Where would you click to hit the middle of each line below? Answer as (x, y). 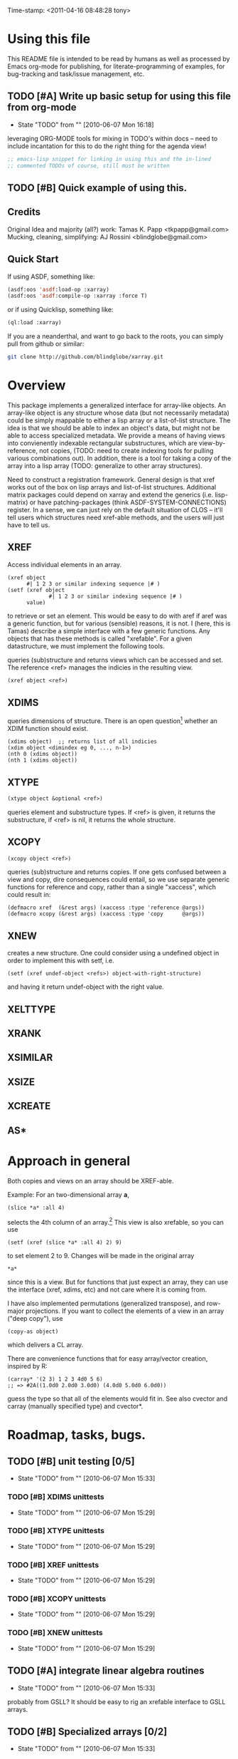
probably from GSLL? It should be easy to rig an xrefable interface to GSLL (117, 1701)
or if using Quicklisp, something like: (60, 310)
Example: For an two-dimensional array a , (69, 1194)
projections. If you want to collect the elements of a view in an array (125, 1311)
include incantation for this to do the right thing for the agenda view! (107, 146)
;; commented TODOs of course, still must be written (89, 166)
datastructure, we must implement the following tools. (86, 646)
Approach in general (69, 1161)
